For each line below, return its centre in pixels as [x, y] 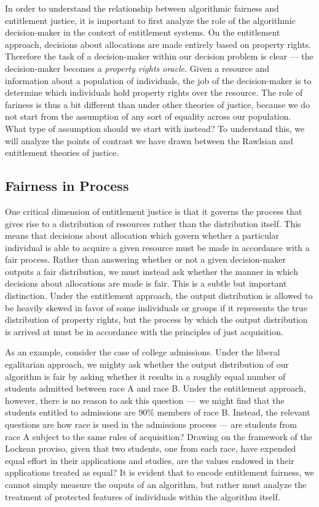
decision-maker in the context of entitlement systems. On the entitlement [143, 32]
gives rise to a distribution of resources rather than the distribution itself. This [153, 223]
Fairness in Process [67, 186]
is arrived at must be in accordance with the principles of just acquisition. [144, 331]
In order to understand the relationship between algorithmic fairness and [142, 8]
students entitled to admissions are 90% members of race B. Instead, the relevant [158, 412]
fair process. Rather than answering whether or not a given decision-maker [145, 259]
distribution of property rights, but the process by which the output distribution [156, 319]
